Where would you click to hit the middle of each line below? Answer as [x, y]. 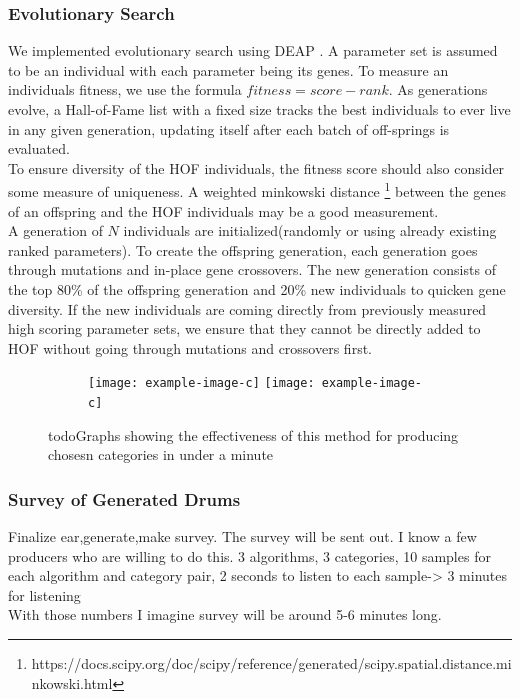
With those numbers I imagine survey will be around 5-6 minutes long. [225, 614]
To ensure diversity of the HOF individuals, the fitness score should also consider [256, 167]
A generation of [55, 230]
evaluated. [39, 148]
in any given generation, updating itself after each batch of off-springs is [229, 128]
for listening [44, 594]
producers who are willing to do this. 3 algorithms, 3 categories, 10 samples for [249, 555]
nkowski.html [72, 682]
